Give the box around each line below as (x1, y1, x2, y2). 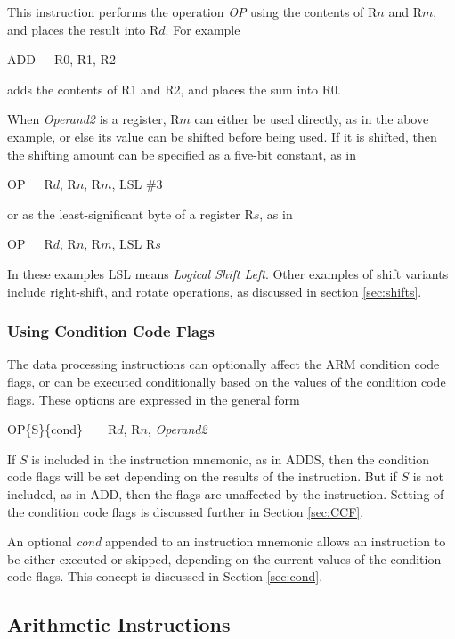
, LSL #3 (111, 175, 163, 193)
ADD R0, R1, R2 (7, 50, 116, 69)
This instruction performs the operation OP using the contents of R (7, 3, 378, 20)
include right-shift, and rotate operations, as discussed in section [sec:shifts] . (7, 282, 422, 300)
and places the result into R (7, 20, 159, 38)
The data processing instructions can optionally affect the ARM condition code (7, 355, 440, 373)
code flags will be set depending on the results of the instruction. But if (7, 467, 397, 486)
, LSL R (111, 234, 156, 253)
